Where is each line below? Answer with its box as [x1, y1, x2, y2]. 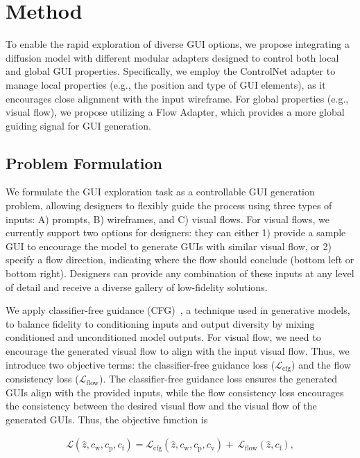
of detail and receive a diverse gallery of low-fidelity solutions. [6, 279, 268, 294]
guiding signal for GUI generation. [6, 118, 151, 132]
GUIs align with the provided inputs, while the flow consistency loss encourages [6, 385, 344, 399]
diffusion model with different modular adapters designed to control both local [6, 50, 339, 64]
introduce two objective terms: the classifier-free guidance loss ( [6, 357, 275, 371]
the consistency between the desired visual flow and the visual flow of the [6, 398, 317, 413]
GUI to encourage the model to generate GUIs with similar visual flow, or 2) [6, 238, 332, 253]
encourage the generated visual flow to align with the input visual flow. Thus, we [6, 344, 350, 358]
